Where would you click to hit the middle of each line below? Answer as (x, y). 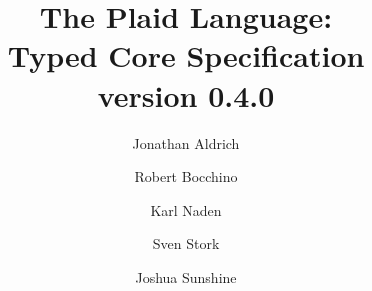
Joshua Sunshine (186, 276)
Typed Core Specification (186, 55)
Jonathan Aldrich (186, 142)
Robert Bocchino (186, 176)
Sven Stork (186, 243)
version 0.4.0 (186, 94)
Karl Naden (186, 209)
